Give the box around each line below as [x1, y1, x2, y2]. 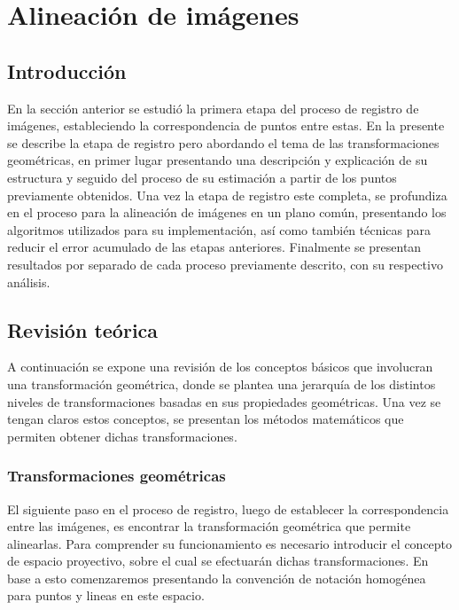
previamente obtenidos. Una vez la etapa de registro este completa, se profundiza [7, 185, 447, 204]
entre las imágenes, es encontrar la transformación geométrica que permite [7, 517, 411, 536]
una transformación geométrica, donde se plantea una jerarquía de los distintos [7, 374, 436, 393]
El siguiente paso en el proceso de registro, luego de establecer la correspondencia [7, 499, 449, 518]
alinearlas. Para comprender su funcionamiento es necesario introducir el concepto [7, 534, 453, 552]
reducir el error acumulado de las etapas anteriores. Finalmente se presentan [7, 238, 422, 256]
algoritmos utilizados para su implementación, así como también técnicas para [7, 220, 432, 239]
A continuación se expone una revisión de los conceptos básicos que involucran [7, 357, 433, 376]
